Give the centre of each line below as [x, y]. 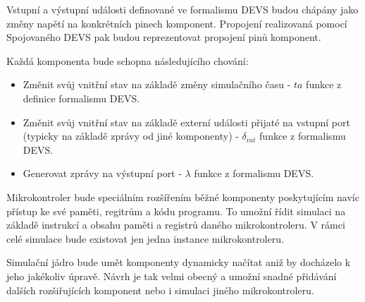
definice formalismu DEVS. [81, 98]
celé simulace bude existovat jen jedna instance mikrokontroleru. [145, 238]
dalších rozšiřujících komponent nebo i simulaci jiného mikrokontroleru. [160, 290]
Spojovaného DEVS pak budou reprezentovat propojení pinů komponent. [164, 37]
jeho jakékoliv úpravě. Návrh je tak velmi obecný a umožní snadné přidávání [172, 276]
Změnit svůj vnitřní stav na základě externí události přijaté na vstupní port [186, 122]
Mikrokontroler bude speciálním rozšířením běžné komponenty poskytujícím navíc [183, 197]
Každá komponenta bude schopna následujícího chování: [128, 60]
